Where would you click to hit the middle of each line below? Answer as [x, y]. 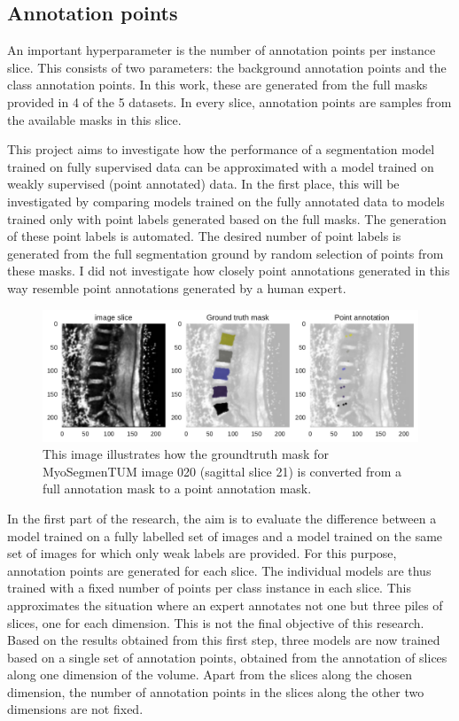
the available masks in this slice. [94, 119]
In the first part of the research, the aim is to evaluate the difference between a [222, 518]
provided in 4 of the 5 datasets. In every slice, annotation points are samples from [229, 101]
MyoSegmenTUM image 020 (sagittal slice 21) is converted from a [222, 471]
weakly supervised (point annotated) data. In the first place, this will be [203, 184]
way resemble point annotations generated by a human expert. [177, 287]
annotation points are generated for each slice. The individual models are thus [219, 570]
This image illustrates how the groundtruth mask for [186, 454]
